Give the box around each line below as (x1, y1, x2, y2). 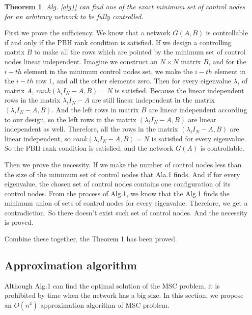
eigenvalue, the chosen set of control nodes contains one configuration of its (4, 179, 231, 189)
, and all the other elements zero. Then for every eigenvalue (52, 76, 231, 86)
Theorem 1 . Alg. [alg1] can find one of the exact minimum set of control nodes (4, 1, 245, 11)
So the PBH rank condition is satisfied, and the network (4, 143, 173, 153)
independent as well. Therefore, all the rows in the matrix (4, 124, 178, 134)
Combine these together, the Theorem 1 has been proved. (4, 234, 177, 244)
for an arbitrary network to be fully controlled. (4, 11, 143, 21)
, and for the (208, 56, 246, 66)
